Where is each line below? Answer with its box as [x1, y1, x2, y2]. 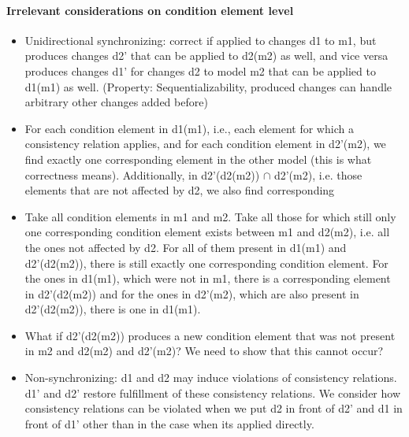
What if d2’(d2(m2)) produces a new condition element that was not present [24, 327, 396, 343]
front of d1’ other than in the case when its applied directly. [24, 415, 314, 431]
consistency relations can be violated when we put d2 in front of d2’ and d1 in [24, 400, 403, 417]
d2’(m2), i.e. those [273, 166, 363, 183]
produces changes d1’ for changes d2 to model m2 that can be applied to [24, 62, 376, 79]
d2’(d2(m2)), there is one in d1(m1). [24, 301, 201, 317]
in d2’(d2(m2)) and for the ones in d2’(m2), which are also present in [24, 285, 359, 302]
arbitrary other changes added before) [24, 94, 208, 110]
